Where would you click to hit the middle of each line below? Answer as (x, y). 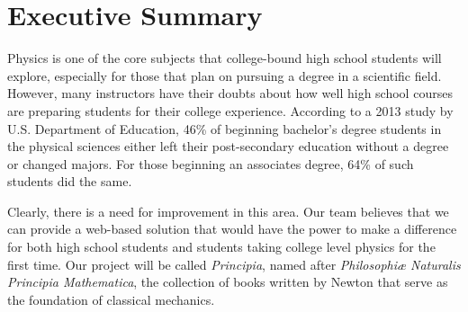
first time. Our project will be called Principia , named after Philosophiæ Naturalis (234, 264)
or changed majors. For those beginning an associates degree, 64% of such (211, 163)
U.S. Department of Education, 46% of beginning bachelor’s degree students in (225, 128)
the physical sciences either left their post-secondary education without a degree (228, 146)
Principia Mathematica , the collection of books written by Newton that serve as (228, 282)
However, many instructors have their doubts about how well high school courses (230, 93)
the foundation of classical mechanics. (111, 299)
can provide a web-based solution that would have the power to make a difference (232, 229)
